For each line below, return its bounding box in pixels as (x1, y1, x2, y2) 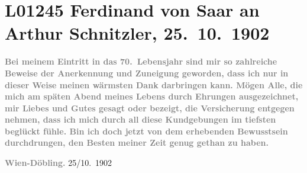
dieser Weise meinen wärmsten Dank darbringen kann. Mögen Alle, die (5, 78, 303, 91)
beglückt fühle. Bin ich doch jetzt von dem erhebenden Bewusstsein (5, 124, 288, 137)
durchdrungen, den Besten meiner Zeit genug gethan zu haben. (5, 136, 269, 149)
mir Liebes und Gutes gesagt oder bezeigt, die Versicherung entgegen (5, 101, 295, 114)
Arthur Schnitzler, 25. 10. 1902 (5, 21, 270, 45)
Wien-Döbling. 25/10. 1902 (5, 156, 112, 169)
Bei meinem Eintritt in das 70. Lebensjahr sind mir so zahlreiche (5, 55, 277, 68)
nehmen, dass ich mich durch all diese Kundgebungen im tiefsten (5, 113, 276, 126)
